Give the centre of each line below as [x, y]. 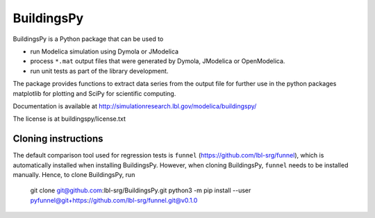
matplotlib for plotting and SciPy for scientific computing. [94, 93]
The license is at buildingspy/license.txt [69, 119]
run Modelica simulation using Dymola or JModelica [105, 51]
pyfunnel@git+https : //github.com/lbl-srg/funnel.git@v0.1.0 [114, 200]
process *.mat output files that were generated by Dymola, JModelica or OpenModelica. [158, 61]
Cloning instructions [58, 139]
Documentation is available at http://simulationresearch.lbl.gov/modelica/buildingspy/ [135, 106]
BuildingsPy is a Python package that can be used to [88, 39]
